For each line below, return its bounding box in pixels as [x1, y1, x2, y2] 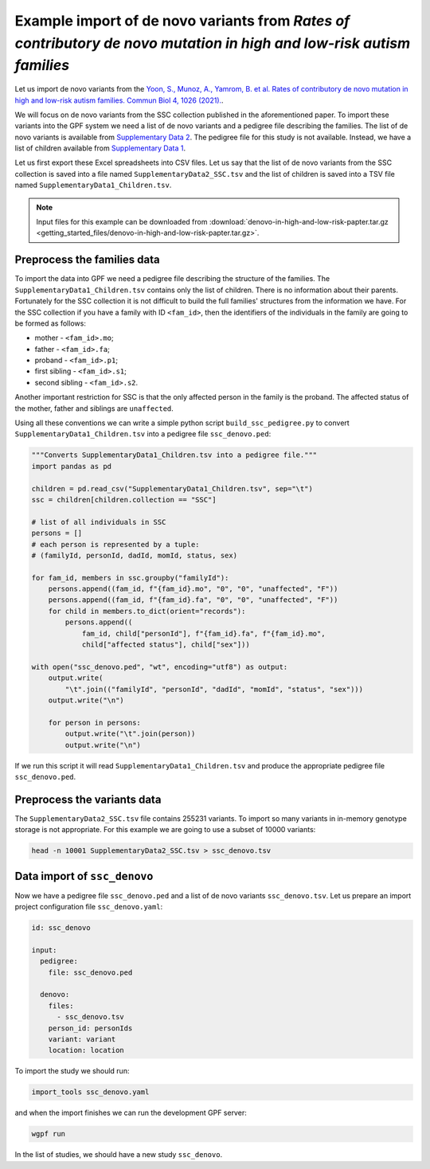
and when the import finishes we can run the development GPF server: [14, 1108, 247, 1118]
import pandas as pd [31, 462, 111, 471]
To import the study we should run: [14, 1066, 130, 1076]
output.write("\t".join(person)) [64, 729, 196, 738]
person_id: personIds [48, 1023, 133, 1033]
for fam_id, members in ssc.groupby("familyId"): [31, 573, 229, 582]
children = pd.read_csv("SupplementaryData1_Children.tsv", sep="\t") [31, 484, 314, 493]
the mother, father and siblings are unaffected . [14, 403, 174, 413]
